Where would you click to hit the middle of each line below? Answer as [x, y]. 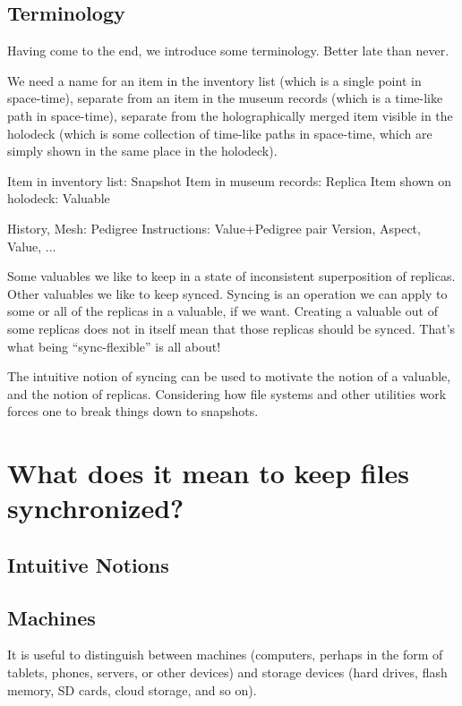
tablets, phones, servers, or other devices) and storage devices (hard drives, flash [227, 672]
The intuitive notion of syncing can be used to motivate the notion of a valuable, [229, 376]
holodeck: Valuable [59, 198]
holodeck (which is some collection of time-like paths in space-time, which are [220, 133]
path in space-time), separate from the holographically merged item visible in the [230, 115]
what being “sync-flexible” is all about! [114, 346]
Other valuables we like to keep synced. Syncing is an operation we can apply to [227, 293]
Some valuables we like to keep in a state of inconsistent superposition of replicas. [231, 276]
